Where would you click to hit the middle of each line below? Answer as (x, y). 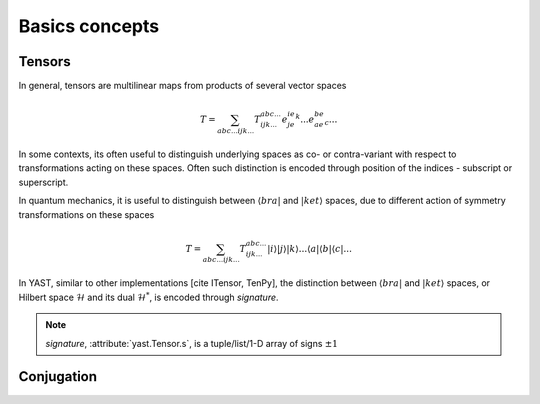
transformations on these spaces (86, 214)
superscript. (43, 182)
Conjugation (58, 376)
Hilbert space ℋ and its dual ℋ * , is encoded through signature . (148, 296)
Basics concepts (89, 26)
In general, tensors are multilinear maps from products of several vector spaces (182, 86)
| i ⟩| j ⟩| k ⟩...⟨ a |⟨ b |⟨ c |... (309, 248)
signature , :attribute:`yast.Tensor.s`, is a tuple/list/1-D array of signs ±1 (192, 343)
